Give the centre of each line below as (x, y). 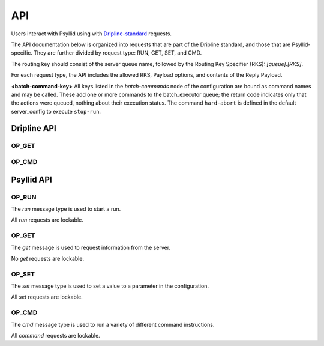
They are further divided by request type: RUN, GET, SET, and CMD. (118, 53)
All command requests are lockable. (55, 335)
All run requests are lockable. (47, 220)
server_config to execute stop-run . (56, 111)
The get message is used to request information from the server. (91, 247)
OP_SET (23, 274)
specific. (22, 53)
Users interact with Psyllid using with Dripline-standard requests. (91, 34)
